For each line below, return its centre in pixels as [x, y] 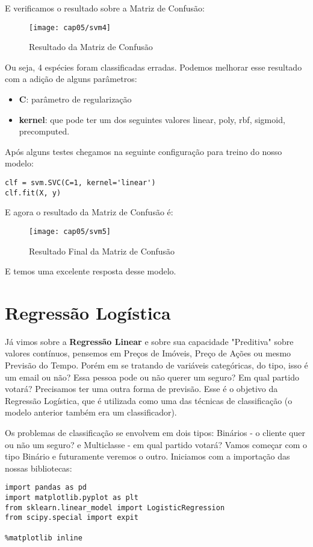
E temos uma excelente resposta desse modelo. [91, 271]
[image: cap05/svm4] [70, 27]
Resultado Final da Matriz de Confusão [102, 251]
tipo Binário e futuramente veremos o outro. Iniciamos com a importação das [147, 456]
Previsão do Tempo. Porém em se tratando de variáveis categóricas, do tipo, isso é [156, 365]
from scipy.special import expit [72, 518]
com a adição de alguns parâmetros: [71, 79]
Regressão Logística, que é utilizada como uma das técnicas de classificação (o [149, 400]
